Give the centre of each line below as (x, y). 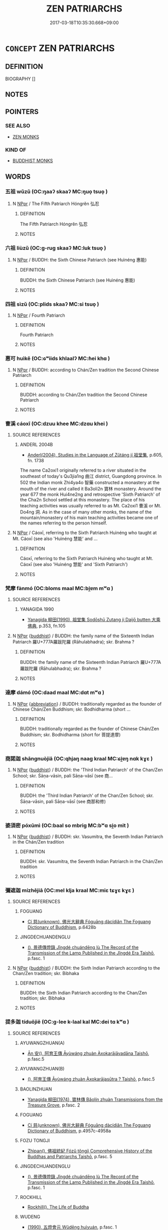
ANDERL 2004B (36, 444)
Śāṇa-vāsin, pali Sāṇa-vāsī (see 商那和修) (63, 801)
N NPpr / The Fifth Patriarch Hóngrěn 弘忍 (56, 203)
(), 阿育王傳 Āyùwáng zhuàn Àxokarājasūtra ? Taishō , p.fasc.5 (91, 1079)
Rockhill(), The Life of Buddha (58, 1207)
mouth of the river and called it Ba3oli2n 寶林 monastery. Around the (91, 489)
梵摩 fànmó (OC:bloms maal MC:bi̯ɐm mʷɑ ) (59, 588)
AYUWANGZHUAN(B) (42, 1068)
